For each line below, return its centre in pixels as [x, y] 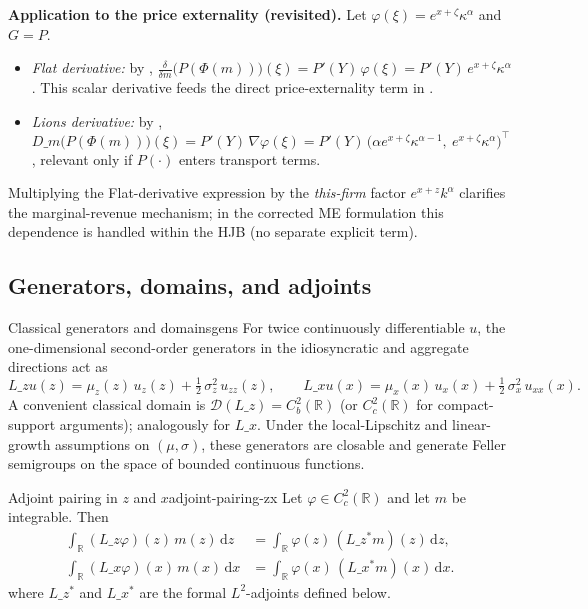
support [32, 423]
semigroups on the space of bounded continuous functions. [186, 463]
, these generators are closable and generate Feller [353, 443]
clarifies [482, 192]
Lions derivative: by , [97, 120]
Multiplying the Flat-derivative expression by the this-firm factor [207, 192]
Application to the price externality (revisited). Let [187, 14]
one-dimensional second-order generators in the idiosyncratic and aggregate [238, 346]
